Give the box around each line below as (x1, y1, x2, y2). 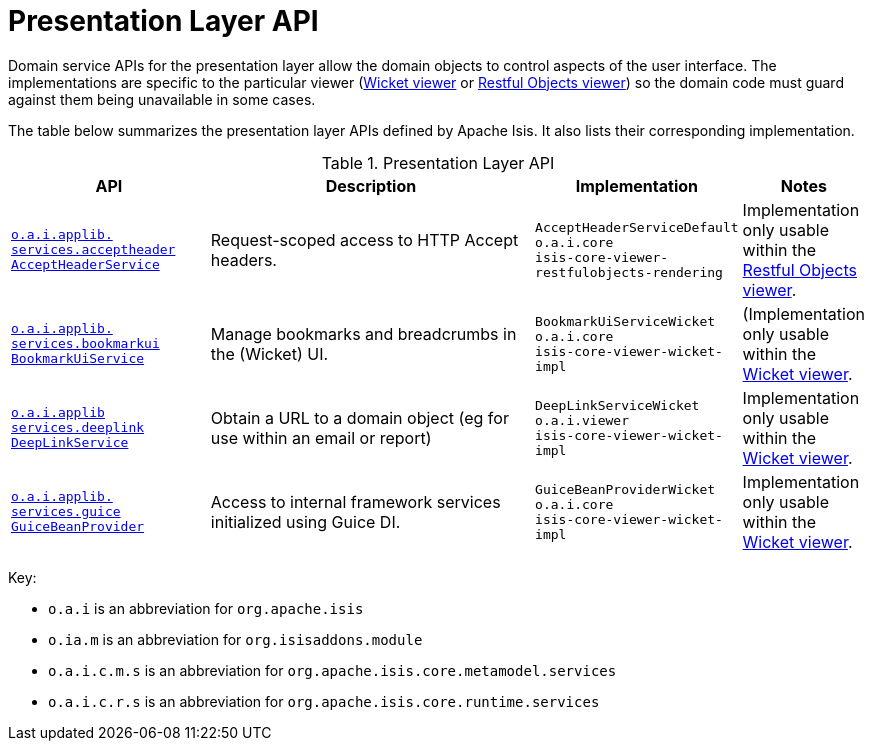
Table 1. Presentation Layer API (321, 152, 555, 173)
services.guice (11, 504, 121, 520)
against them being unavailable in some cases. (8, 90, 316, 108)
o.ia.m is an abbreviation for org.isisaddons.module (48, 630, 423, 648)
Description (325, 175, 417, 196)
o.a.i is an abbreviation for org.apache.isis (48, 599, 364, 617)
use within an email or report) (210, 427, 432, 448)
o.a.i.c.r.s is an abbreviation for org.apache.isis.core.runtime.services (48, 692, 600, 710)
